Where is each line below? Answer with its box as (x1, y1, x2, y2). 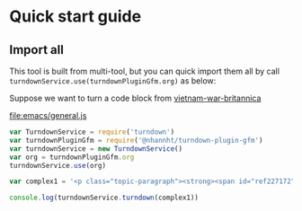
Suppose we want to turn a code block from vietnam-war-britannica (9, 92, 262, 103)
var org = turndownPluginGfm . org (9, 153, 135, 162)
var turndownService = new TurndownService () (9, 144, 182, 154)
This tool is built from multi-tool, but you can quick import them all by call (9, 66, 280, 76)
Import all (9, 42, 65, 57)
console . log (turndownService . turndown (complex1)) (9, 193, 200, 203)
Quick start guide (9, 6, 142, 27)
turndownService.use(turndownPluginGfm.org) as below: (9, 75, 217, 86)
